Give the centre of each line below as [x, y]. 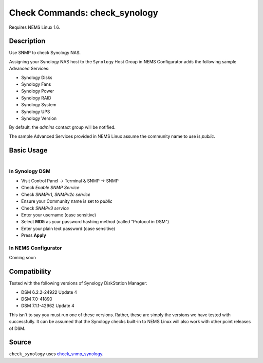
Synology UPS [36, 112]
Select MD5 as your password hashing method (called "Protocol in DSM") [95, 222]
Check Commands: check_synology [84, 13]
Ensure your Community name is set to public [67, 201]
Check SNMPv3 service [45, 208]
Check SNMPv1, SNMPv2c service [56, 194]
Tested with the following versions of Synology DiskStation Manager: [78, 283]
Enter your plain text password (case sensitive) [68, 229]
